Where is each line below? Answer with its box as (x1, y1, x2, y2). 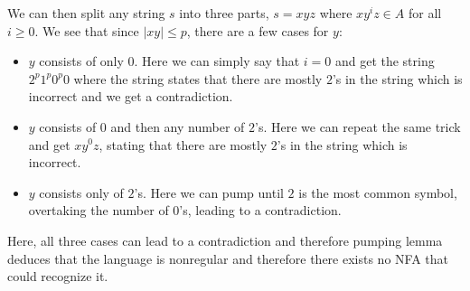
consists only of (39, 183, 124, 202)
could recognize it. (7, 267, 108, 286)
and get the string (334, 52, 435, 70)
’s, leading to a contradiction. (179, 201, 342, 220)
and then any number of (110, 117, 245, 136)
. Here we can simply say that (134, 52, 300, 70)
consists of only (39, 52, 124, 70)
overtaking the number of (28, 201, 169, 220)
